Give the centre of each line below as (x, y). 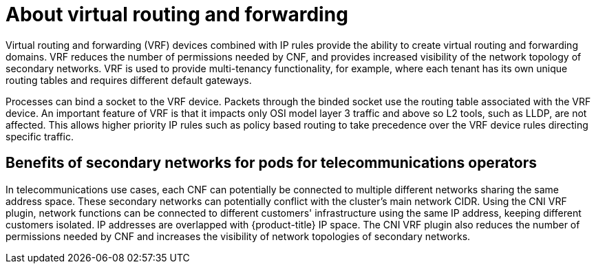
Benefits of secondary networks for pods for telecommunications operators (272, 163)
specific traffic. (40, 136)
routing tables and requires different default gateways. (129, 80)
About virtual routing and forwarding (177, 14)
